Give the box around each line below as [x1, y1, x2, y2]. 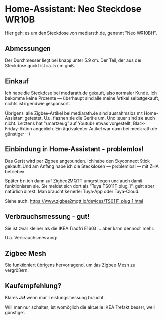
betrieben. [5, 169, 26, 175]
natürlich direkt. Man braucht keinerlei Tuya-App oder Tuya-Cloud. [5, 188, 140, 195]
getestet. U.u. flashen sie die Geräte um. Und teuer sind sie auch [24, 115, 155, 121]
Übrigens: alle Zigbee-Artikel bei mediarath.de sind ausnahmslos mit [5, 110, 143, 116]
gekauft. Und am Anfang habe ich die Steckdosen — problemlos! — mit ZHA [5, 163, 159, 169]
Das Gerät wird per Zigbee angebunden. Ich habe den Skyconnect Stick [5, 158, 150, 164]
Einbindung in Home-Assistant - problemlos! [5, 145, 144, 153]
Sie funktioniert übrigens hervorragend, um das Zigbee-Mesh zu [5, 262, 136, 268]
